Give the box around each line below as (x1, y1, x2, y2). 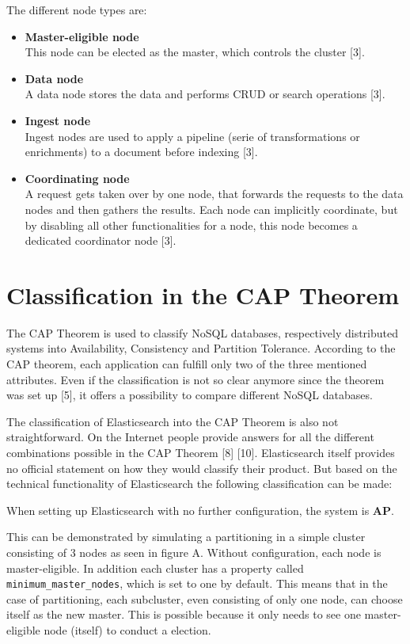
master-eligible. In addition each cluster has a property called (6, 559, 304, 576)
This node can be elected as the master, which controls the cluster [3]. (25, 44, 365, 60)
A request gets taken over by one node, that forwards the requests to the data (25, 185, 404, 202)
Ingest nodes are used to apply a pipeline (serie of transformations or (25, 128, 360, 144)
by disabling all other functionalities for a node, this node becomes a (25, 216, 358, 233)
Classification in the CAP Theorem (6, 278, 399, 311)
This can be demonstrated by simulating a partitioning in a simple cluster (6, 528, 366, 545)
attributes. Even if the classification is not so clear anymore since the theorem (6, 371, 385, 387)
